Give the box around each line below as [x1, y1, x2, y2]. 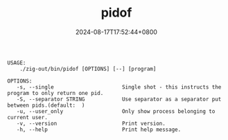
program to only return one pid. [7, 89, 104, 96]
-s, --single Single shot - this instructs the [16, 83, 222, 91]
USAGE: [7, 59, 26, 67]
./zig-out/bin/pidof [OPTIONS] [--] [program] [19, 65, 157, 72]
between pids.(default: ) [7, 102, 85, 109]
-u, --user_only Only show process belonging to [16, 107, 216, 115]
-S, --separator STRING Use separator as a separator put [16, 96, 222, 103]
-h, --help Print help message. [16, 126, 182, 133]
